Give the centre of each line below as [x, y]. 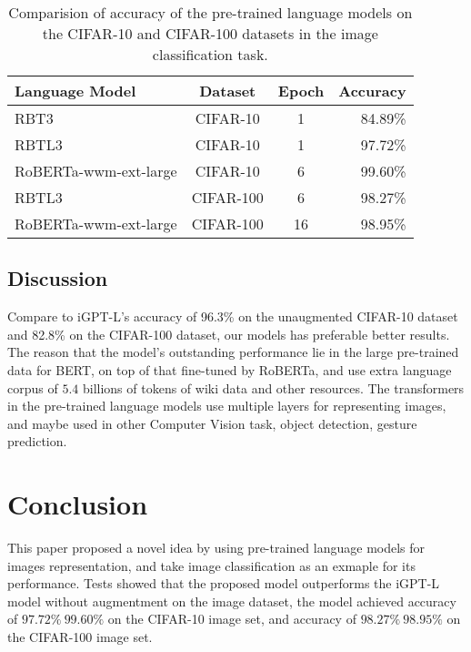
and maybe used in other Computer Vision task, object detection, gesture [212, 423]
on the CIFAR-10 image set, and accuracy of [232, 619]
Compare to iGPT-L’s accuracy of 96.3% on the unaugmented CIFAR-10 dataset [233, 316]
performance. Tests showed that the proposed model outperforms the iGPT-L [224, 583]
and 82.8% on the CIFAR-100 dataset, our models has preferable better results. [229, 334]
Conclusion [78, 504]
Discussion [58, 278]
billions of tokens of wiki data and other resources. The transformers [273, 387]
